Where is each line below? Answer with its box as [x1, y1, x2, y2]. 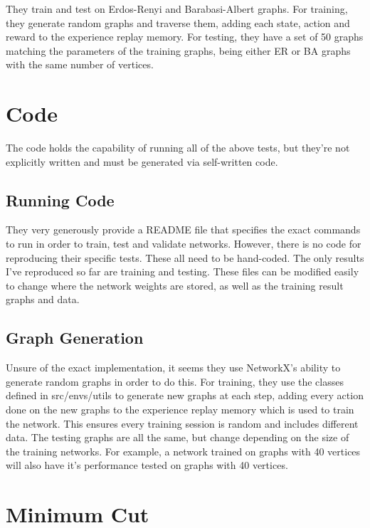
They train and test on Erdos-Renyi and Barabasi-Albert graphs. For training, [6, 1, 348, 16]
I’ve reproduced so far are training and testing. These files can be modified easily [6, 264, 359, 279]
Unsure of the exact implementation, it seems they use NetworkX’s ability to [6, 360, 341, 375]
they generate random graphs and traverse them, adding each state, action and [6, 15, 350, 30]
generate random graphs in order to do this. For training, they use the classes [6, 374, 344, 389]
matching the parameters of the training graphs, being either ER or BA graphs [6, 43, 351, 58]
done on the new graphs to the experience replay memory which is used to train [6, 402, 354, 417]
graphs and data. [6, 292, 80, 307]
